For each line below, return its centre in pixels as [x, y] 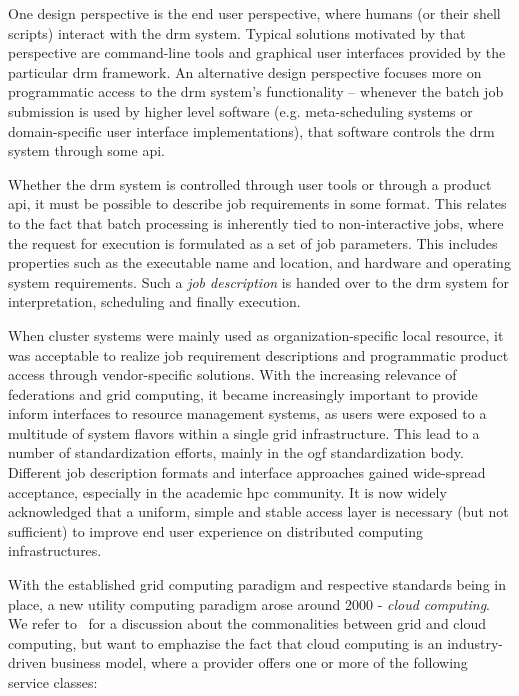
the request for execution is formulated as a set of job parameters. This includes [253, 242]
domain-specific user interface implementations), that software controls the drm [251, 130]
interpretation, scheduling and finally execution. [154, 301]
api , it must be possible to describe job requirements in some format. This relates [257, 203]
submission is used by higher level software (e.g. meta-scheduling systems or [240, 110]
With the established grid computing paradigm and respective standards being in [257, 584]
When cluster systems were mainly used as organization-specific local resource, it [256, 334]
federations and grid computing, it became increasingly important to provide [243, 393]
